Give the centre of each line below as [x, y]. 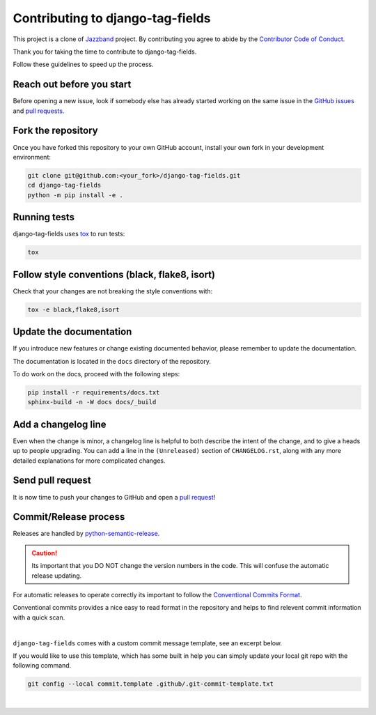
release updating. [57, 576]
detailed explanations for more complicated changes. [89, 461]
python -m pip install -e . [75, 195]
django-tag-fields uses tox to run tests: [69, 234]
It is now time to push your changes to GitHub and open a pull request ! [114, 497]
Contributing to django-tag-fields [112, 18]
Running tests [44, 217]
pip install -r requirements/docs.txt [94, 392]
